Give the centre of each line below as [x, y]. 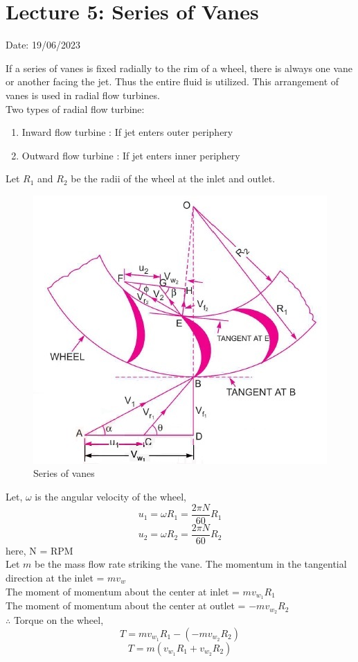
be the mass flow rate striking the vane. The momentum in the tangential [191, 564]
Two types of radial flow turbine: [75, 108]
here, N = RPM [39, 550]
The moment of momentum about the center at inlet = [123, 591]
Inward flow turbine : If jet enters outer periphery [127, 132]
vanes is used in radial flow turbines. [83, 95]
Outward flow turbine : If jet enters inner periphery [131, 155]
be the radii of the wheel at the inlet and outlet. [173, 178]
